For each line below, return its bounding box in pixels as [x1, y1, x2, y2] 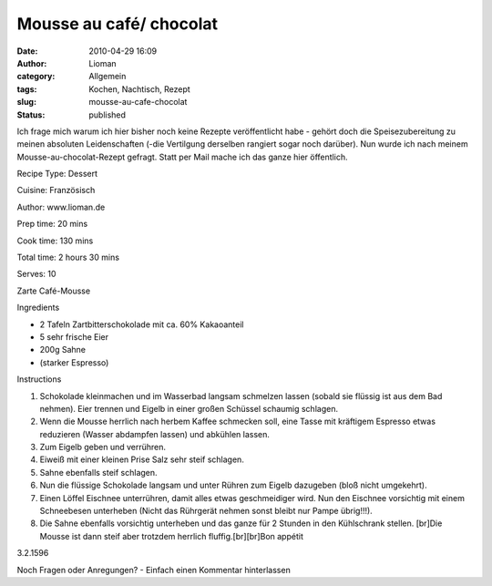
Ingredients [16, 302, 60, 314]
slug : [16, 97, 36, 108]
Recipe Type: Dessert [16, 169, 98, 180]
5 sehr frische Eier [39, 331, 109, 342]
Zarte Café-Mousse [16, 285, 91, 296]
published [88, 109, 127, 120]
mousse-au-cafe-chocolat [88, 97, 188, 108]
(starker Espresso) [39, 356, 109, 368]
